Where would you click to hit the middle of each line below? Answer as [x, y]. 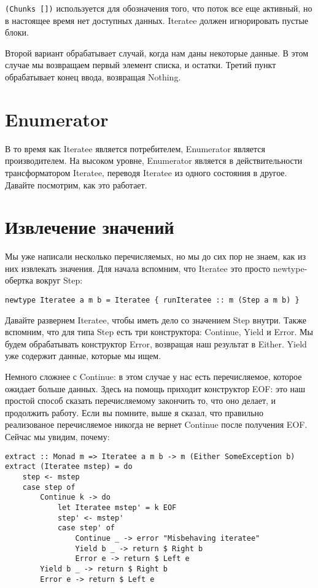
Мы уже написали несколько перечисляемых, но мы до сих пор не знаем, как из [156, 256]
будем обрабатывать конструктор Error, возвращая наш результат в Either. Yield [156, 343]
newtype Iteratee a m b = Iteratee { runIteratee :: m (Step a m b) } [152, 300]
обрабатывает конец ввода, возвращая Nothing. [93, 77]
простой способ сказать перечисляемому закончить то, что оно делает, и [141, 400]
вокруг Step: [59, 280]
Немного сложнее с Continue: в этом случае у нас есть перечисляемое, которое [153, 377]
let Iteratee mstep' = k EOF [117, 507]
